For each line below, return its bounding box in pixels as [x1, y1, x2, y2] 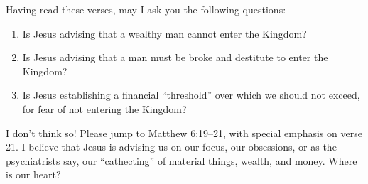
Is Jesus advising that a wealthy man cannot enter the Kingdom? [22, 26, 307, 40]
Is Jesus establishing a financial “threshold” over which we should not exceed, [22, 87, 360, 102]
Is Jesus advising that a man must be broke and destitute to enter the [22, 50, 328, 65]
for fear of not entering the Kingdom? [22, 101, 187, 116]
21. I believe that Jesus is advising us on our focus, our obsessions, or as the [6, 139, 337, 154]
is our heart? [6, 167, 61, 182]
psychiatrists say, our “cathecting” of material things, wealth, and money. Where [6, 153, 357, 168]
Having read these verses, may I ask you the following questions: [6, 2, 286, 16]
